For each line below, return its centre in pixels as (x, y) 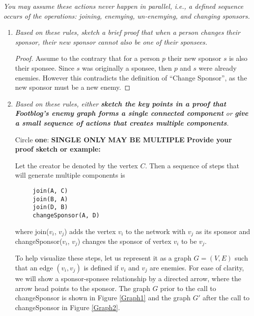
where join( (32, 231)
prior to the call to (188, 288)
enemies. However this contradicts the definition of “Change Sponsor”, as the (131, 77)
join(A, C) (50, 191)
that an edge (34, 268)
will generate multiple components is (70, 175)
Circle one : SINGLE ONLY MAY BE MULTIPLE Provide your (123, 139)
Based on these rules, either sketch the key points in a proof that (121, 103)
